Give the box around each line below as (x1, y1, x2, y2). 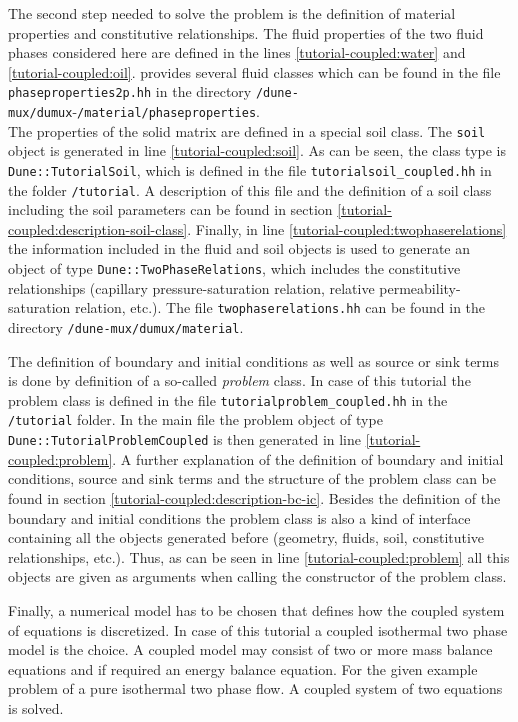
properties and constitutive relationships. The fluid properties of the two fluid (8, 22, 484, 43)
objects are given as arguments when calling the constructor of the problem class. (8, 566, 507, 587)
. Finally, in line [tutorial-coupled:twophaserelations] (187, 218, 507, 239)
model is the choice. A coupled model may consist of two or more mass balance (8, 639, 493, 660)
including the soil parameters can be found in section (8, 199, 333, 220)
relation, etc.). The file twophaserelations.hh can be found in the (75, 297, 486, 318)
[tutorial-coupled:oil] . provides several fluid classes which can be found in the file (8, 61, 501, 82)
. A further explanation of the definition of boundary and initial (112, 448, 504, 469)
